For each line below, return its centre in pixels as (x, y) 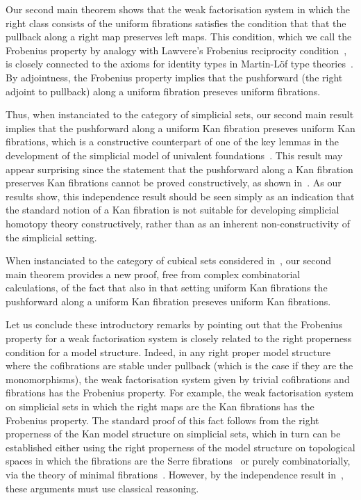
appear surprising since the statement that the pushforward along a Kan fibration (179, 169)
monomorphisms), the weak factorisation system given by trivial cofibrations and (178, 379)
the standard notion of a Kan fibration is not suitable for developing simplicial (173, 210)
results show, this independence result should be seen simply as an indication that (180, 196)
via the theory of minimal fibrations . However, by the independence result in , (175, 474)
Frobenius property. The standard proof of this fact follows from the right (162, 420)
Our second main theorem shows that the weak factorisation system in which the (178, 9)
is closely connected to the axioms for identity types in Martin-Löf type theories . (179, 64)
